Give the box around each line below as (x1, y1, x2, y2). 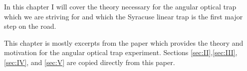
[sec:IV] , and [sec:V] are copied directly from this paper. (4, 57, 175, 67)
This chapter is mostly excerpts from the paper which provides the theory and (4, 37, 244, 48)
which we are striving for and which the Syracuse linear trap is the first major (4, 11, 243, 21)
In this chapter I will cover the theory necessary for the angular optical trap (4, 1, 237, 11)
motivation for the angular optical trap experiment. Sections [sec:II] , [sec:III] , (4, 47, 238, 58)
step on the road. (4, 21, 56, 31)
